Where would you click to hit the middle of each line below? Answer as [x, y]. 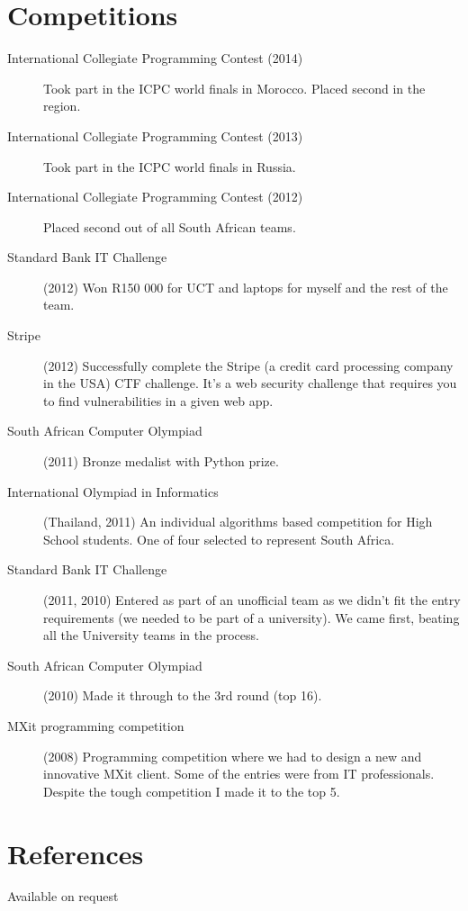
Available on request [63, 896]
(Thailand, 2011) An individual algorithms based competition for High [238, 522]
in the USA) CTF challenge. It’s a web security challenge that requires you [250, 383]
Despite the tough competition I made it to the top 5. [192, 791]
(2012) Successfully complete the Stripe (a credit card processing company [248, 365]
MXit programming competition [96, 725]
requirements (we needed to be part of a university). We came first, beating [252, 617]
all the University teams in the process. [151, 635]
